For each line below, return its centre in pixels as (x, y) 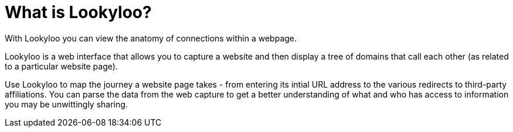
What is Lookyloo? (78, 12)
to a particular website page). (61, 66)
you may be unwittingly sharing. (66, 104)
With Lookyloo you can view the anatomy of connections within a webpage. (151, 38)
